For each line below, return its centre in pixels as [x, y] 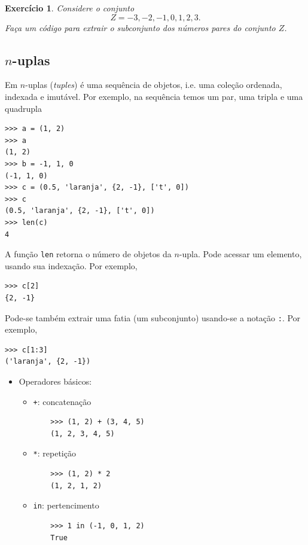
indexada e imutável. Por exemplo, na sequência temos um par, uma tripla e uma [154, 96]
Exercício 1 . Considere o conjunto [70, 8]
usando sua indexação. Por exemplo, [71, 265]
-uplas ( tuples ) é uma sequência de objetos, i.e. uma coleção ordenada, [154, 85]
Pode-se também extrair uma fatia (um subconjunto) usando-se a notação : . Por [153, 317]
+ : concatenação [62, 401]
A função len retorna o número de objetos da [88, 254]
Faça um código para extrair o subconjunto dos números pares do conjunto [140, 27]
